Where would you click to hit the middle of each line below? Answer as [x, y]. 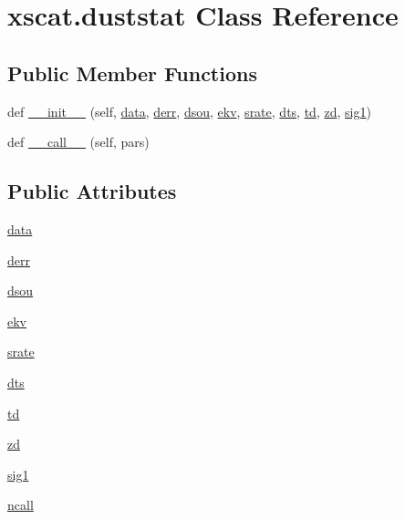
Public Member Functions [132, 73]
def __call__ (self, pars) [78, 142]
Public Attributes [92, 191]
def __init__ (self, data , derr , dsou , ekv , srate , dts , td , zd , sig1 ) [189, 111]
